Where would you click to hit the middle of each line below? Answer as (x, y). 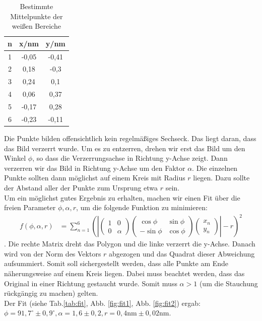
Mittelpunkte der (37, 16)
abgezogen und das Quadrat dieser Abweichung (182, 253)
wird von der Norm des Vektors (53, 253)
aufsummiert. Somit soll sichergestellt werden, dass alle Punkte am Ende (116, 263)
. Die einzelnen (215, 168)
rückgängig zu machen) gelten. (51, 293)
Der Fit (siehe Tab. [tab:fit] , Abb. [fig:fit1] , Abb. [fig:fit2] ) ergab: (102, 303)
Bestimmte (37, 6)
